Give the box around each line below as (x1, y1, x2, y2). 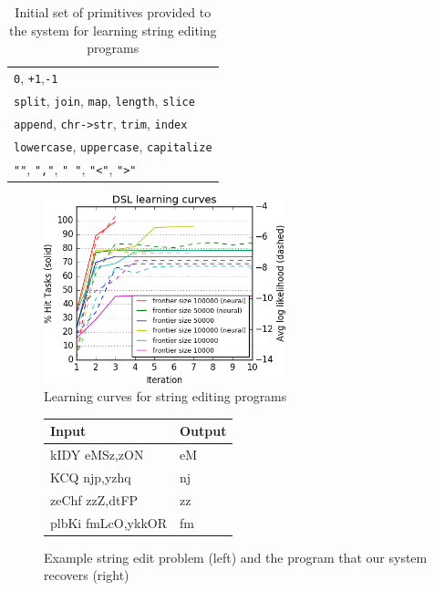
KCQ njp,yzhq (50, 467, 131, 486)
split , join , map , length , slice (14, 90, 195, 109)
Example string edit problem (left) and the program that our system (44, 547, 428, 566)
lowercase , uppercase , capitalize (14, 136, 212, 155)
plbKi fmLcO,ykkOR (50, 513, 167, 532)
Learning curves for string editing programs (44, 387, 287, 406)
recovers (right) (44, 565, 129, 585)
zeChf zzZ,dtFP (50, 490, 139, 509)
